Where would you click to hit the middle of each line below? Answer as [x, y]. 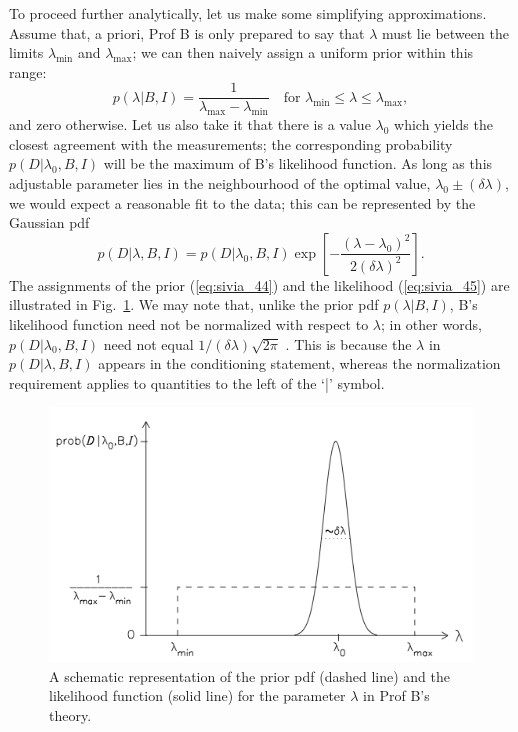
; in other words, [431, 323]
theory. [70, 714]
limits [26, 52]
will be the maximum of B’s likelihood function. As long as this [298, 163]
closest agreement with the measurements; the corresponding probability [231, 143]
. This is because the [348, 343]
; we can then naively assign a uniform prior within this [303, 52]
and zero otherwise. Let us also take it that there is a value [190, 124]
